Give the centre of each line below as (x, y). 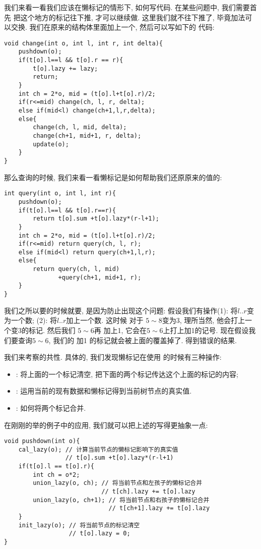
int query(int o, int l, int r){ (60, 194)
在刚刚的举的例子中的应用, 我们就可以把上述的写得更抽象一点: (106, 425)
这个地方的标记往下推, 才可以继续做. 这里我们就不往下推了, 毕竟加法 (133, 17)
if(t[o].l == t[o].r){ (56, 466)
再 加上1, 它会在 (120, 330)
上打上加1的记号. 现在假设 (206, 330)
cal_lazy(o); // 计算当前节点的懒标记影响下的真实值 (98, 449)
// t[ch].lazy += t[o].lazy (148, 492)
